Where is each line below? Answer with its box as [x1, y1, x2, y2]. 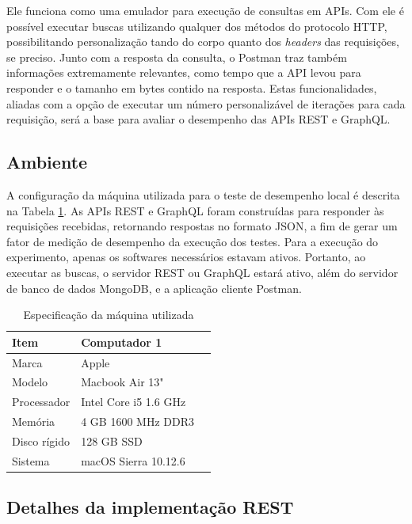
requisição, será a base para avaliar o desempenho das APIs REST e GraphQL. [6, 111, 391, 127]
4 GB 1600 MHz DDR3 [81, 413, 194, 430]
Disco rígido [12, 432, 71, 449]
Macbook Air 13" [81, 374, 164, 390]
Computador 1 [81, 333, 162, 350]
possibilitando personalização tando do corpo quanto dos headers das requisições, [6, 33, 399, 50]
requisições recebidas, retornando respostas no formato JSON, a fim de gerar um [6, 218, 398, 234]
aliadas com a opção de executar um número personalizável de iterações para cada [6, 95, 406, 112]
